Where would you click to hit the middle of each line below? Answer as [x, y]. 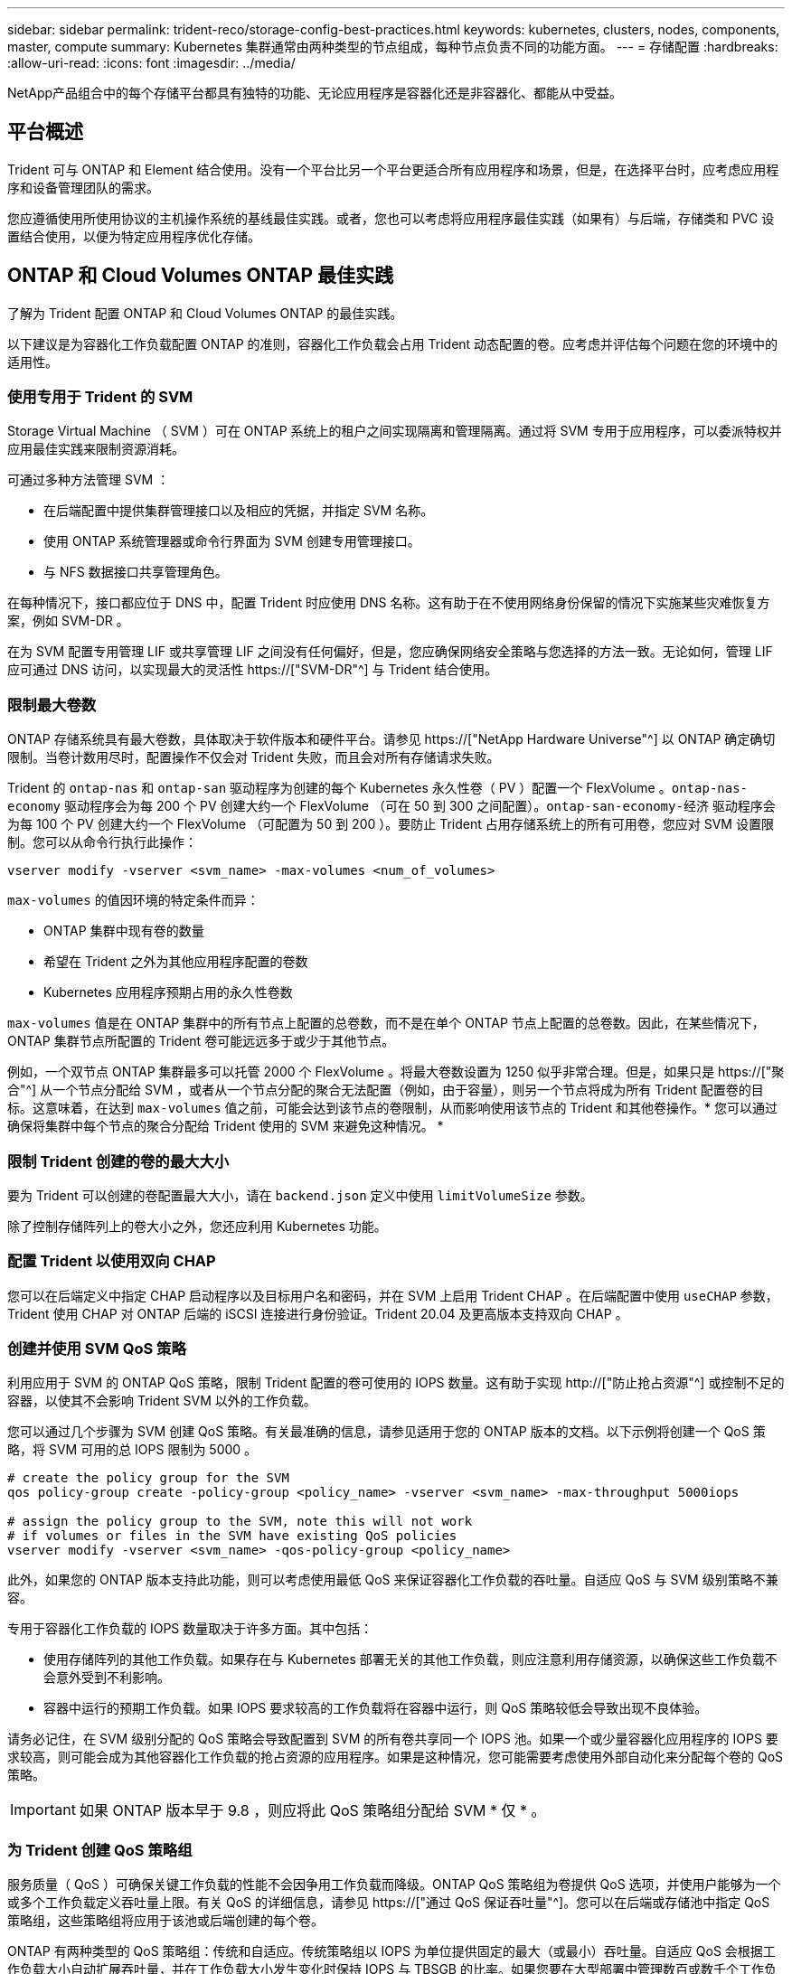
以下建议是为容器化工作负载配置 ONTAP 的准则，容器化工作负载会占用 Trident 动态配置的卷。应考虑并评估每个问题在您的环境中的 [393, 343]
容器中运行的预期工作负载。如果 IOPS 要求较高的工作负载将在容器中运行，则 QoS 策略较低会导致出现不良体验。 [376, 1708]
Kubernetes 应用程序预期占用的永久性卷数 [168, 992]
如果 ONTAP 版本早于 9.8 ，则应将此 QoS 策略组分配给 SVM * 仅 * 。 [312, 1811]
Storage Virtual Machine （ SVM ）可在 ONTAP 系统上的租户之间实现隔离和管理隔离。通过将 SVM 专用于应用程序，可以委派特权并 [395, 431]
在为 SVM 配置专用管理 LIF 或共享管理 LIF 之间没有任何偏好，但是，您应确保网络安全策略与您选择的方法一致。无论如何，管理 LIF [390, 652]
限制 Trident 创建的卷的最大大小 [118, 1161]
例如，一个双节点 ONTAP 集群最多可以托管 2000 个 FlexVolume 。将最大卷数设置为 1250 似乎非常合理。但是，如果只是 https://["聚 [396, 1072]
